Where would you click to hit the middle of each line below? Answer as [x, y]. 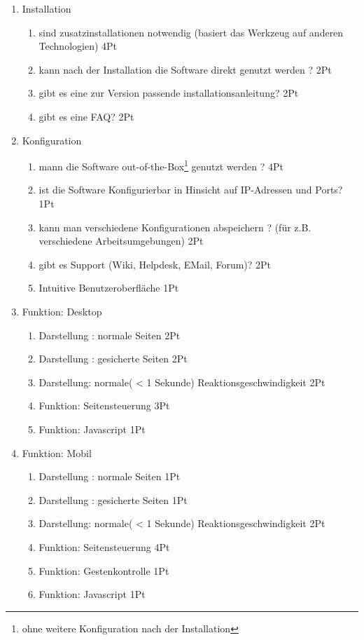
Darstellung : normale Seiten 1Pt [110, 476]
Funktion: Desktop [62, 311]
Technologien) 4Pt [78, 46]
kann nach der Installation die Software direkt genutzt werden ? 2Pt [185, 69]
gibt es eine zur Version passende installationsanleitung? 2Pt [169, 93]
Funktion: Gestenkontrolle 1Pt [104, 570]
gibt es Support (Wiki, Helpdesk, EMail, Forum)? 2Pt [155, 264]
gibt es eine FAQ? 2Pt [86, 116]
